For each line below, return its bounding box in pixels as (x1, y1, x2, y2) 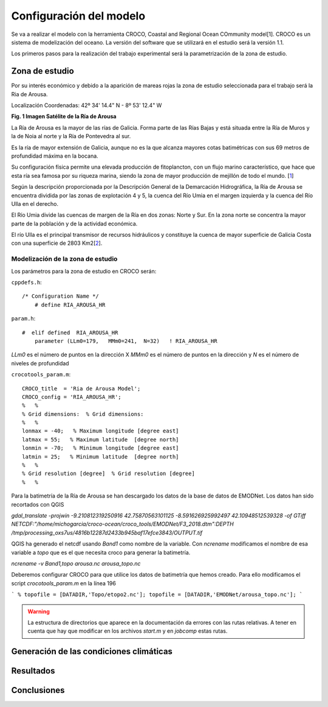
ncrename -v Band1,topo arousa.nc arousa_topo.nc (11, 560, 141, 567)
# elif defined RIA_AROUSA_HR (22, 329, 118, 336)
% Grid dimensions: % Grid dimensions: (22, 410, 144, 417)
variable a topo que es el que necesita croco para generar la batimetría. (11, 549, 191, 556)
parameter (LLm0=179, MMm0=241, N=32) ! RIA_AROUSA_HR (34, 337, 218, 344)
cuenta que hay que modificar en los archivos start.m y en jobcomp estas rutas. (27, 627, 228, 635)
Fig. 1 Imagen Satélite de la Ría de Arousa (11, 113, 117, 120)
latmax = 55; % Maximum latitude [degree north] (22, 436, 179, 443)
